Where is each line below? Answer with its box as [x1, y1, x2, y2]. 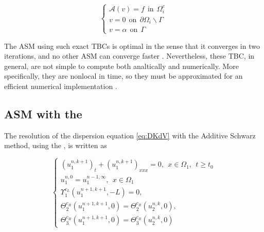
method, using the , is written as [4, 140, 107, 151]
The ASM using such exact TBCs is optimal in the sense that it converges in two [4, 40, 260, 51]
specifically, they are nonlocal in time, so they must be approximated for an [4, 70, 243, 81]
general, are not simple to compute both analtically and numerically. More [4, 60, 239, 71]
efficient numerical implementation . [4, 80, 117, 91]
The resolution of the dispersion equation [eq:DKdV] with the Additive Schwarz [4, 130, 256, 140]
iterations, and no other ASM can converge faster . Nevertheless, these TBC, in [4, 50, 255, 61]
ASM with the [4, 105, 82, 121]
